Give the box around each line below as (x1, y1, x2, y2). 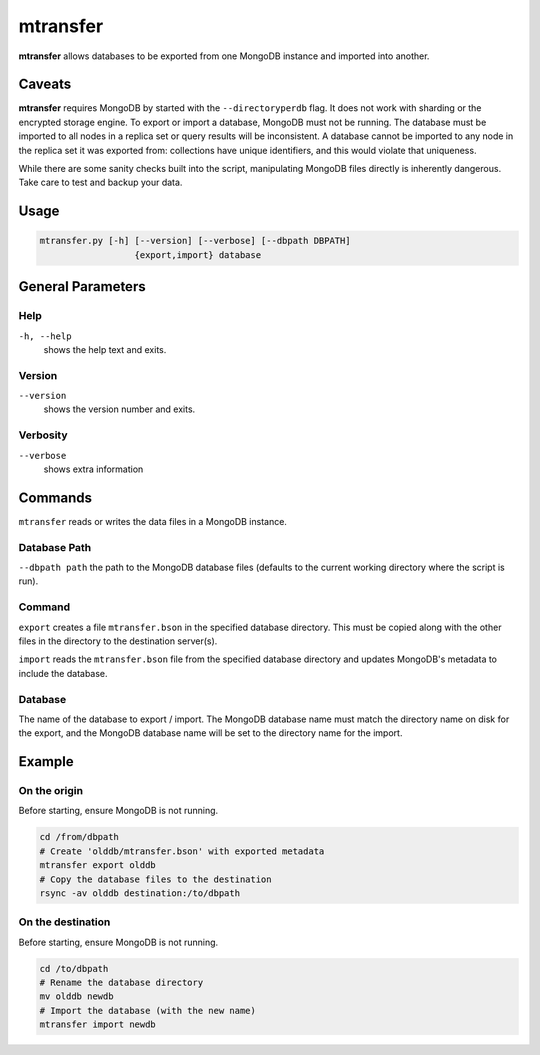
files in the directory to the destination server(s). (18, 635, 218, 647)
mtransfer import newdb (39, 1019, 157, 1030)
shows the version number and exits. (43, 403, 196, 415)
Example (18, 753, 74, 770)
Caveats (18, 76, 72, 93)
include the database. (18, 667, 109, 679)
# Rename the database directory (39, 977, 204, 989)
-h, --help (18, 330, 72, 342)
